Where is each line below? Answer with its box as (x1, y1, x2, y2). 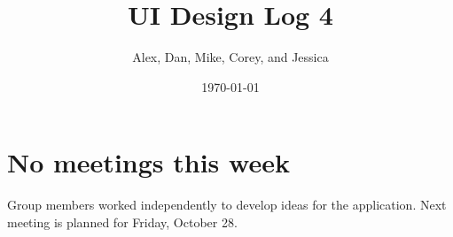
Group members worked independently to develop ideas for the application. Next (7, 195, 447, 214)
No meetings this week (7, 144, 290, 180)
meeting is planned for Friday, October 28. (7, 212, 238, 231)
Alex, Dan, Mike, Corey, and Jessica (132, 48, 329, 66)
